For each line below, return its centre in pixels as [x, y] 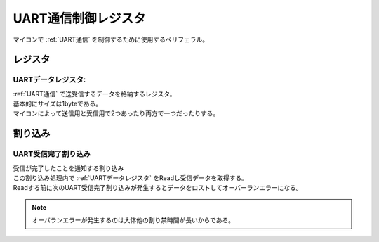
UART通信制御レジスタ [79, 18]
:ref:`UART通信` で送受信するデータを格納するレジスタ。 [94, 94]
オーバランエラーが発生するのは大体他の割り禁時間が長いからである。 [133, 220]
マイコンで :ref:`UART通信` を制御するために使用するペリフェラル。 [111, 39]
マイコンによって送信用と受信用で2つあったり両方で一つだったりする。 [116, 113]
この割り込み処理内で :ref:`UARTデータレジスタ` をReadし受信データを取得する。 [131, 178]
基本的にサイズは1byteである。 [58, 104]
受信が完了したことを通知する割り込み [68, 168]
